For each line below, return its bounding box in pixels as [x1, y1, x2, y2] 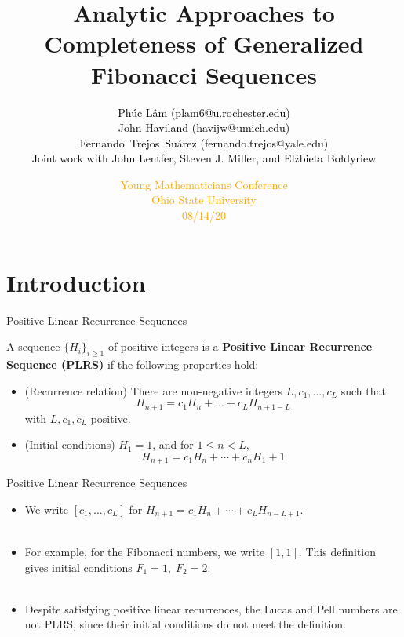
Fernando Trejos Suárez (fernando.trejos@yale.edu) [79, 134, 329, 151]
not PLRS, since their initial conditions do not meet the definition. [24, 616, 346, 632]
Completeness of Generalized [44, 27, 364, 60]
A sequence [6, 338, 60, 355]
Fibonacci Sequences [91, 58, 317, 90]
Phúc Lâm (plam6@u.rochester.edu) [118, 104, 290, 120]
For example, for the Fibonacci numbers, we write [24, 543, 265, 559]
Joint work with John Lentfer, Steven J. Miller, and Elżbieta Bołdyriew [31, 150, 377, 166]
